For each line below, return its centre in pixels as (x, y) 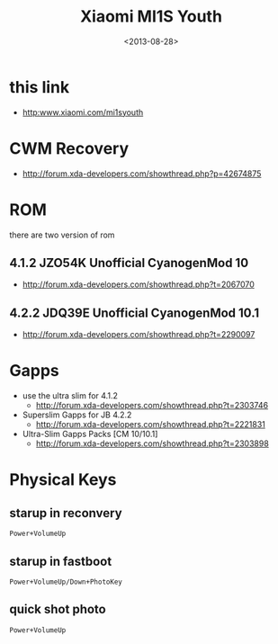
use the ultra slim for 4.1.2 (70, 396)
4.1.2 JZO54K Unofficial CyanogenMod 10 (129, 263)
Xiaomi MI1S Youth (151, 17)
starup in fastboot (61, 561)
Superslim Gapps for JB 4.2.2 (77, 415)
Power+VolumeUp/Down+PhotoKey (66, 582)
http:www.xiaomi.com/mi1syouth (83, 112)
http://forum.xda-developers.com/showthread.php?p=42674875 (142, 174)
